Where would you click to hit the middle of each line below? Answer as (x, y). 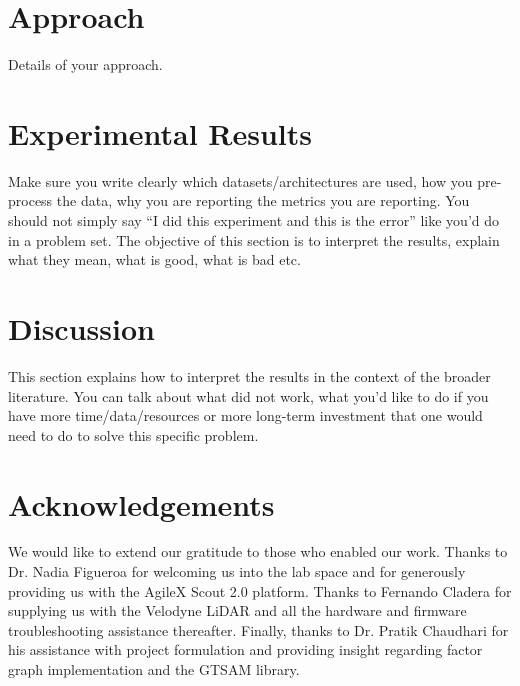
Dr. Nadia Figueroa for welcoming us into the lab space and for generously (237, 571)
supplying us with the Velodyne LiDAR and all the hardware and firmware (237, 610)
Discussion (81, 328)
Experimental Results (160, 132)
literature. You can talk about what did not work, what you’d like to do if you (248, 395)
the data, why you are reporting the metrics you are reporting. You (263, 200)
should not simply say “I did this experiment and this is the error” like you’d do (254, 220)
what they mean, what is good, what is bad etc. (154, 259)
